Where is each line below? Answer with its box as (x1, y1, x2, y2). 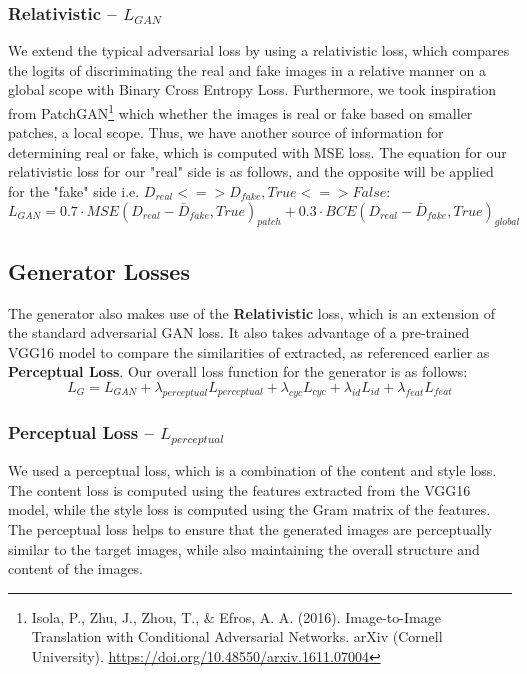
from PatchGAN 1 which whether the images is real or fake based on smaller (8, 100, 473, 123)
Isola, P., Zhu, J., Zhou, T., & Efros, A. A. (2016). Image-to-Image (31, 606, 441, 627)
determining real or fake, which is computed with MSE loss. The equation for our (8, 141, 507, 162)
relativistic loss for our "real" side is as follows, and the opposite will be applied (8, 161, 494, 182)
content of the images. (8, 558, 144, 579)
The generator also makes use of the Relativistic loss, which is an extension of (8, 302, 496, 323)
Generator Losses (8, 255, 190, 286)
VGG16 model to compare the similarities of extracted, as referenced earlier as (8, 341, 490, 362)
